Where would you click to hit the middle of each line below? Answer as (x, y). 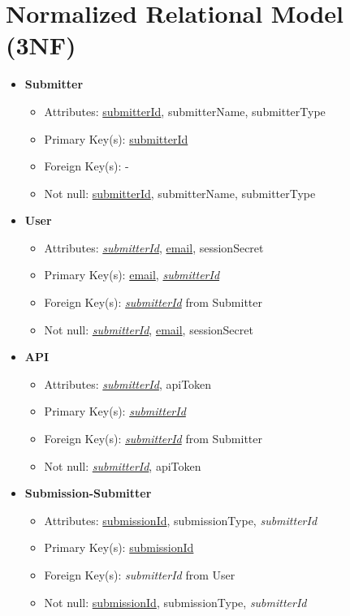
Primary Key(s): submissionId (119, 547)
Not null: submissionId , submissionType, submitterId (175, 602)
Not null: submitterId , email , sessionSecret (149, 329)
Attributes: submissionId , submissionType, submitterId (181, 520)
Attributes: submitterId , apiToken (128, 383)
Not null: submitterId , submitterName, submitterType (180, 193)
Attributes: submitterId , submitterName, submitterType (185, 111)
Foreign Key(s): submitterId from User (140, 575)
